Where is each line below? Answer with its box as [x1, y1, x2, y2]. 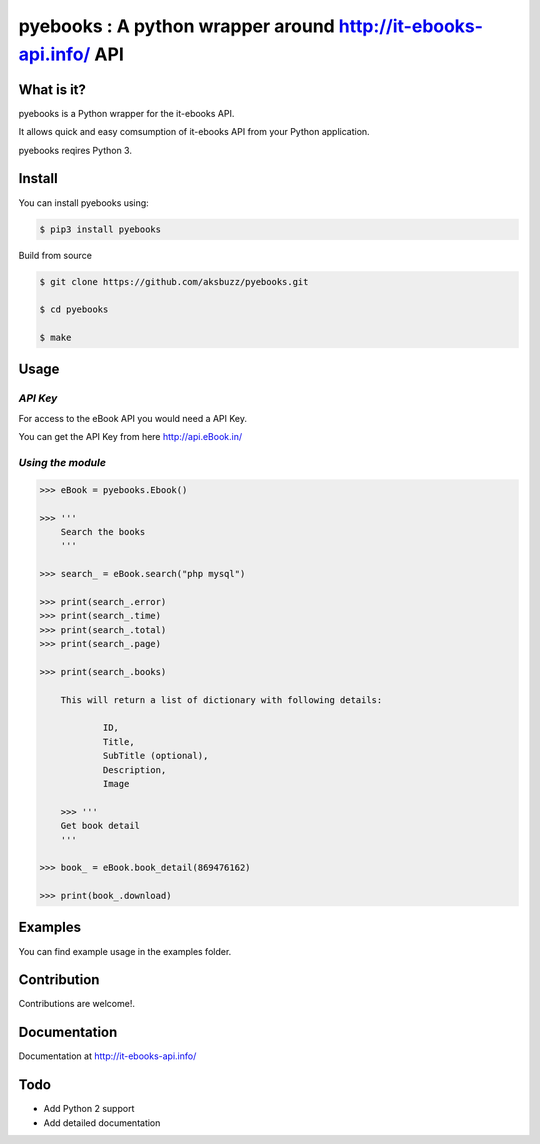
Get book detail [60, 820, 140, 832]
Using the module [18, 455, 107, 469]
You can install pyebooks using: [18, 196, 149, 209]
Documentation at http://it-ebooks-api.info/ [18, 1050, 197, 1062]
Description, [102, 764, 167, 775]
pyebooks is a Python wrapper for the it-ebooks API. [18, 107, 235, 119]
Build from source [18, 249, 92, 261]
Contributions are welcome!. [18, 998, 135, 1010]
